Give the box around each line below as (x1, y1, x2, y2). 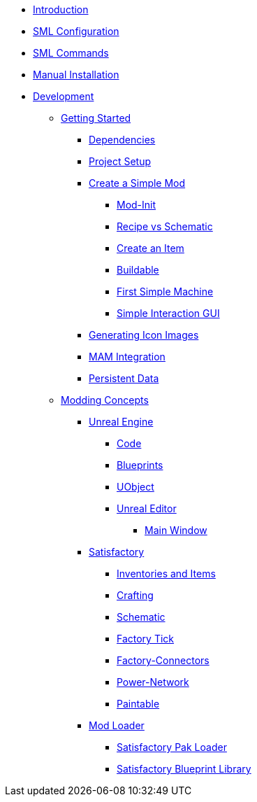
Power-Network (117, 676, 189, 688)
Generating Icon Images (89, 329, 199, 341)
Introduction (33, 3, 89, 15)
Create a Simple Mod (89, 177, 186, 189)
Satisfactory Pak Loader (117, 741, 227, 753)
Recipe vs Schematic (117, 220, 213, 232)
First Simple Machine (117, 286, 214, 297)
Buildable (117, 264, 159, 276)
